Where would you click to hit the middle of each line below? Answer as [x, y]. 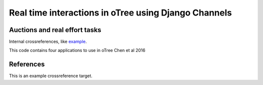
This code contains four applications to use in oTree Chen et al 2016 [77, 51]
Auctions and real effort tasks [55, 30]
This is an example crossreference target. [51, 76]
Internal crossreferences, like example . [48, 42]
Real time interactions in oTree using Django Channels [121, 13]
